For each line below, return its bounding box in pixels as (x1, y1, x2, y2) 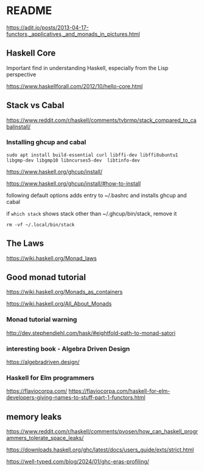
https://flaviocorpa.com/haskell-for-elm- (68, 387, 171, 395)
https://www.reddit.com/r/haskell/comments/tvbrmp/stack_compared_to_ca (6, 117, 197, 124)
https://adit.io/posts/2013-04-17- (6, 24, 90, 31)
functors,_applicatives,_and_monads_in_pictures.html (6, 30, 140, 37)
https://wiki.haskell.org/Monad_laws (6, 254, 97, 262)
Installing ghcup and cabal (6, 138, 86, 146)
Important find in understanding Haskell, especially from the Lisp (6, 64, 169, 71)
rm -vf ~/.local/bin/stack (6, 221, 75, 228)
